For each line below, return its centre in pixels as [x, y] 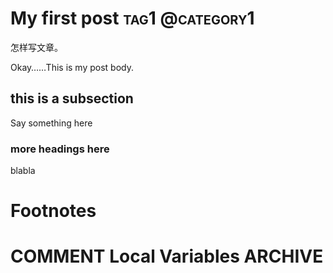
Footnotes [53, 211]
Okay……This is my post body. [72, 67]
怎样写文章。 [36, 47]
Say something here [51, 123]
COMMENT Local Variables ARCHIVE [167, 256]
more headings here [60, 149]
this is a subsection [72, 98]
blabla [23, 171]
